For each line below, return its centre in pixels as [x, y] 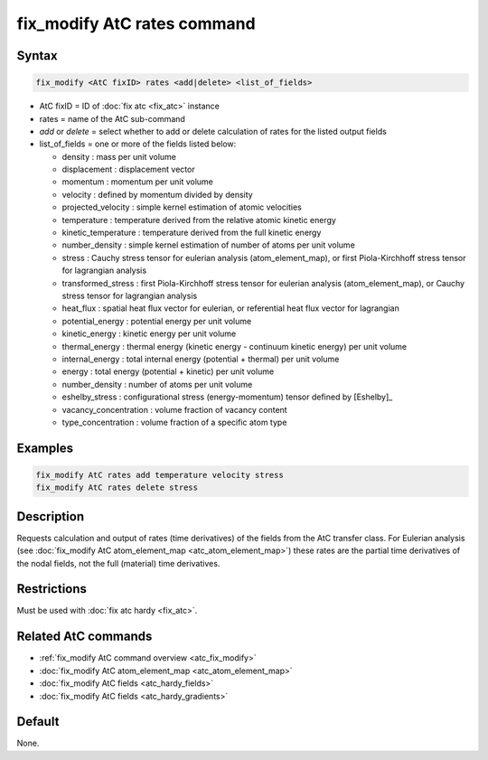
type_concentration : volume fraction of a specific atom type [174, 422]
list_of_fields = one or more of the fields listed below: [138, 144]
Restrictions [52, 589]
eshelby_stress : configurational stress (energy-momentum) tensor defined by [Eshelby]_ [227, 397]
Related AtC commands [84, 637]
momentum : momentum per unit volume [138, 182]
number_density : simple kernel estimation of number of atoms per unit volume [209, 245]
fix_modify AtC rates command [136, 23]
